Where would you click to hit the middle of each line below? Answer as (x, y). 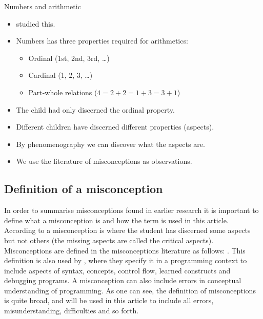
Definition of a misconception (84, 189)
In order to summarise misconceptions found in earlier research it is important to (131, 210)
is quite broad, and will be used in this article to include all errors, (109, 300)
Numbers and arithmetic (43, 6)
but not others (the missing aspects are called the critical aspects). (109, 240)
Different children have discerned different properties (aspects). (115, 127)
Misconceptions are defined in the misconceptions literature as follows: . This (125, 250)
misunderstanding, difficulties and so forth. (72, 311)
